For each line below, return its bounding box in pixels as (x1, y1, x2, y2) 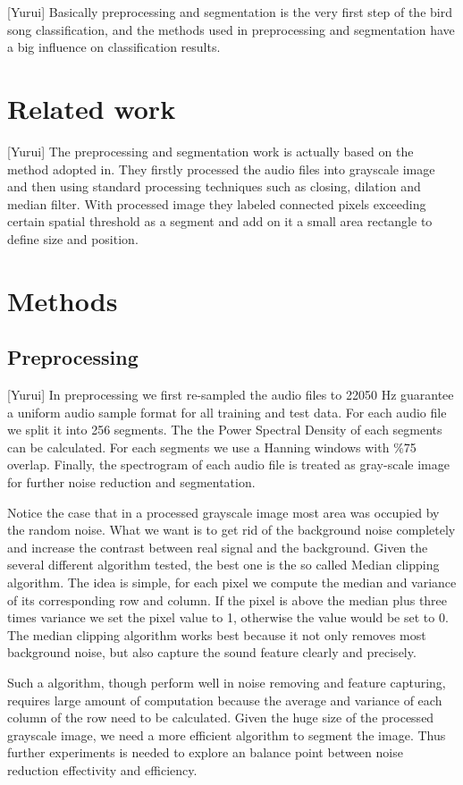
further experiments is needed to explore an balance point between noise (7, 743, 403, 762)
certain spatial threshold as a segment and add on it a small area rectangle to (7, 212, 433, 231)
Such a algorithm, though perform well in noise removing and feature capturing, (7, 672, 446, 691)
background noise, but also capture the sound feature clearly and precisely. (7, 643, 417, 662)
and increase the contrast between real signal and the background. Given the (7, 537, 428, 556)
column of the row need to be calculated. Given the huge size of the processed (7, 708, 434, 727)
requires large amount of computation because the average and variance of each (7, 690, 442, 709)
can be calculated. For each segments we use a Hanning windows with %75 (7, 437, 417, 456)
